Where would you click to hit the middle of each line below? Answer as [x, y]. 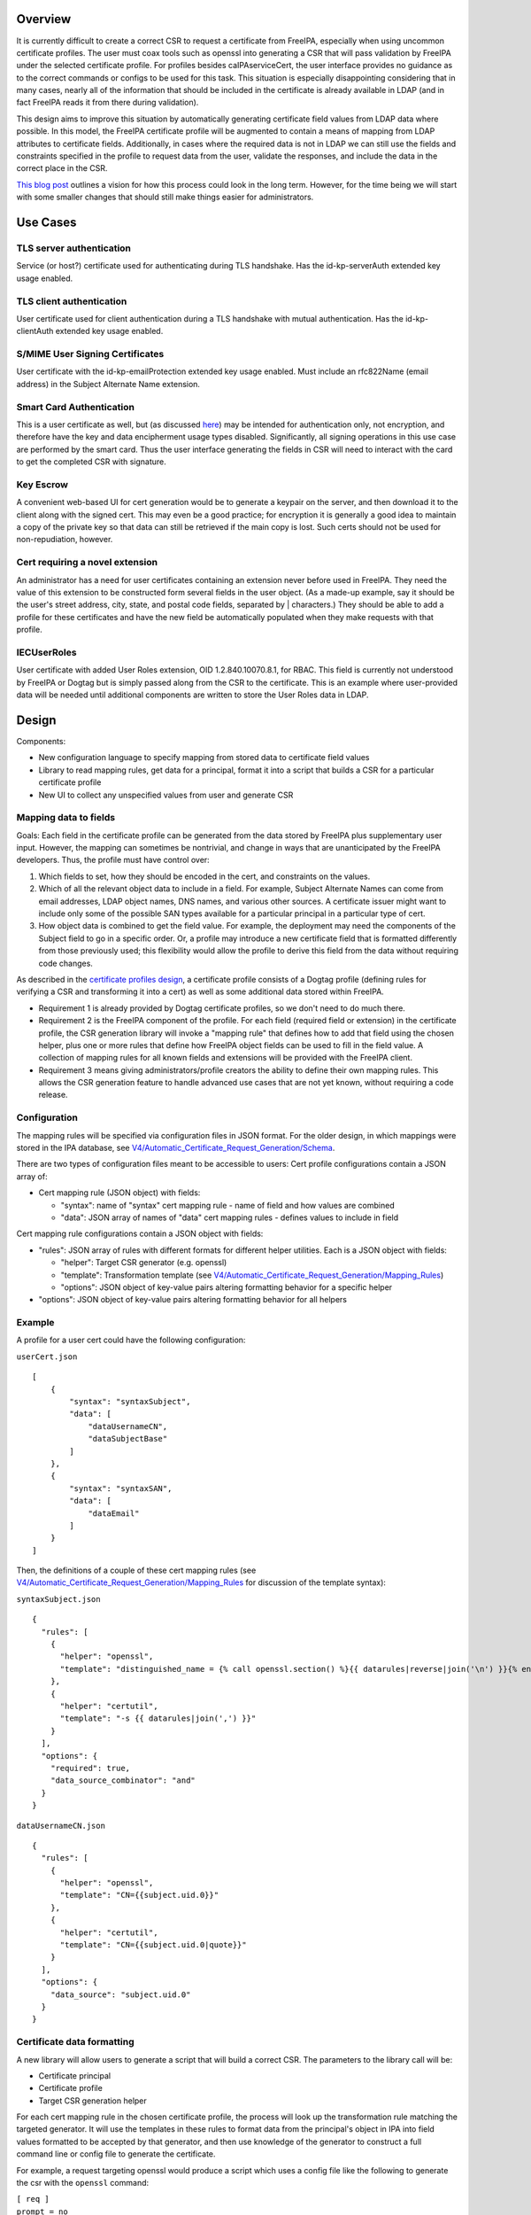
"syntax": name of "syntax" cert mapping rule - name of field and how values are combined [227, 1205]
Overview [44, 19]
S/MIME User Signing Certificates [90, 354]
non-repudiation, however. [65, 540]
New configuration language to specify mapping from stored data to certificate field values [204, 758]
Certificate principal [74, 2075]
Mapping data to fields [65, 818]
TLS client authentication [72, 301]
